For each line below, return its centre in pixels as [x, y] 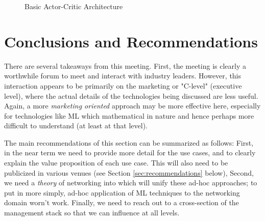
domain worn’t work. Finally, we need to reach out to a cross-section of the [122, 202]
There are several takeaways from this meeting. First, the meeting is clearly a [125, 65]
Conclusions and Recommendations [131, 41]
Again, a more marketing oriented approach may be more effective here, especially [132, 106]
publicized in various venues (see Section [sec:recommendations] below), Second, [129, 172]
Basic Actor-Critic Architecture [74, 6]
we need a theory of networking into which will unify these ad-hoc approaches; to [131, 183]
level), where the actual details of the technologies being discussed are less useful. [131, 95]
